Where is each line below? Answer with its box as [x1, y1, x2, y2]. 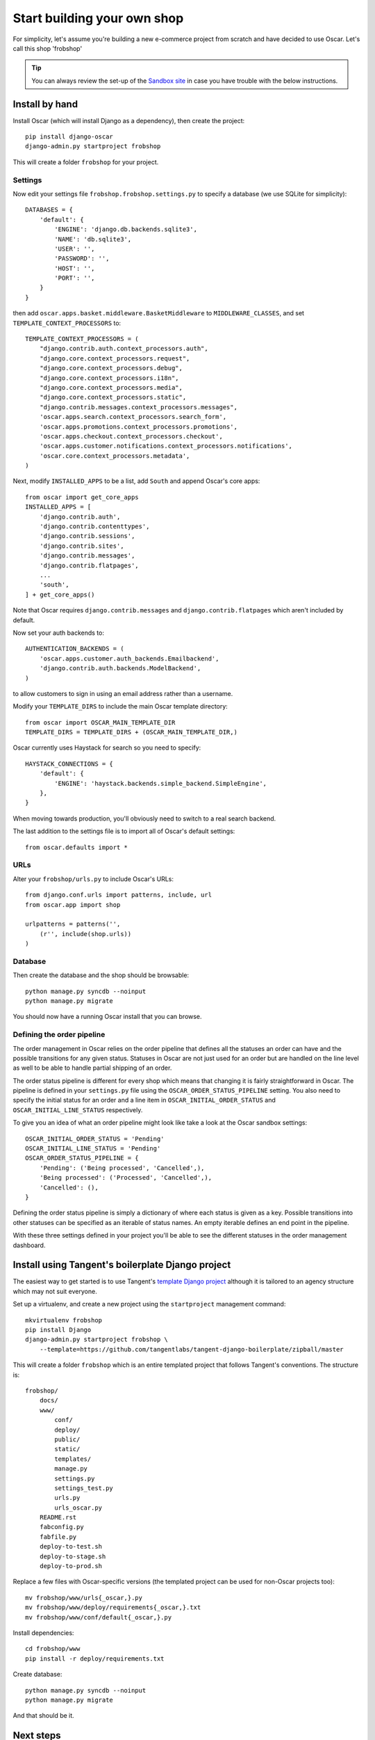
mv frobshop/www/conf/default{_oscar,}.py [25, 1613, 172, 1621]
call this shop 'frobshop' [12, 44, 83, 52]
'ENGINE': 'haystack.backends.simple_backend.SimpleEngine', [54, 780, 267, 787]
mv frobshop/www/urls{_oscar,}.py [25, 1594, 142, 1601]
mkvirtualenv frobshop [25, 1316, 103, 1324]
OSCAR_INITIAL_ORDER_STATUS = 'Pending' [25, 1134, 165, 1143]
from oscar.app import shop [25, 901, 121, 908]
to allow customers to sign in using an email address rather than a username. [12, 689, 233, 697]
